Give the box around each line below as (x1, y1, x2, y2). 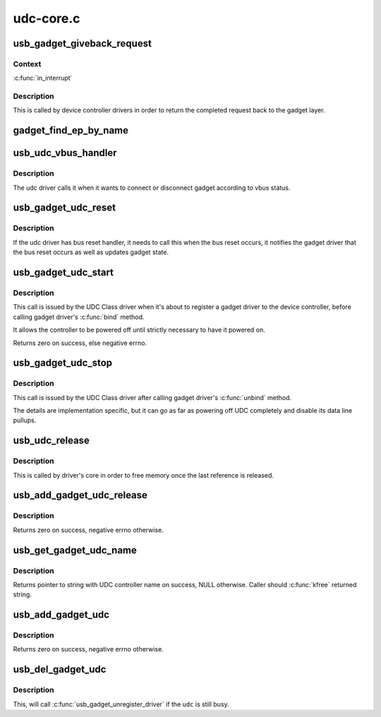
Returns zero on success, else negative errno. (13, 339, 147, 347)
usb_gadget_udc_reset (13, 202, 116, 214)
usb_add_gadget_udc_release (13, 489, 148, 501)
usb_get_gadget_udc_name (13, 544, 138, 556)
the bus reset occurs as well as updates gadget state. (13, 248, 169, 257)
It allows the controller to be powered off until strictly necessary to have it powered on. (13, 325, 266, 335)
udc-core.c (13, 11, 80, 26)
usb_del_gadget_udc (13, 663, 107, 675)
